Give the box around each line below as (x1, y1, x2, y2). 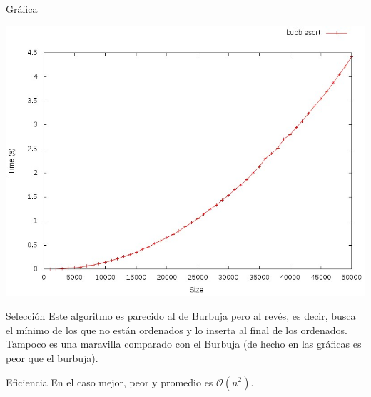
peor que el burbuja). (6, 350, 98, 365)
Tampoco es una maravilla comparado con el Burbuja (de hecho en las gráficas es (6, 336, 362, 351)
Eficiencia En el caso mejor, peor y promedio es (6, 374, 213, 389)
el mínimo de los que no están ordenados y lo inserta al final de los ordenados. (6, 322, 347, 337)
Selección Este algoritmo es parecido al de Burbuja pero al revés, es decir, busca (6, 308, 356, 323)
